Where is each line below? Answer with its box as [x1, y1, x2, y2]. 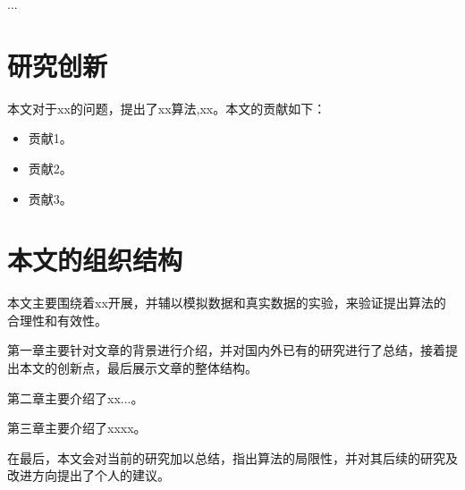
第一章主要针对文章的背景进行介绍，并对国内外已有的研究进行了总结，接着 [7, 341, 445, 359]
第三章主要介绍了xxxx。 [7, 418, 147, 437]
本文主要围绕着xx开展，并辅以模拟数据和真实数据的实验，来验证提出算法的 [7, 293, 446, 312]
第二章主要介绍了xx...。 [7, 388, 144, 407]
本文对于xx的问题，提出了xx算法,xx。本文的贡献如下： [7, 98, 326, 117]
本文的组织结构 [7, 241, 183, 278]
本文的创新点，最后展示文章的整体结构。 [19, 359, 258, 376]
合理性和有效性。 [7, 310, 107, 329]
